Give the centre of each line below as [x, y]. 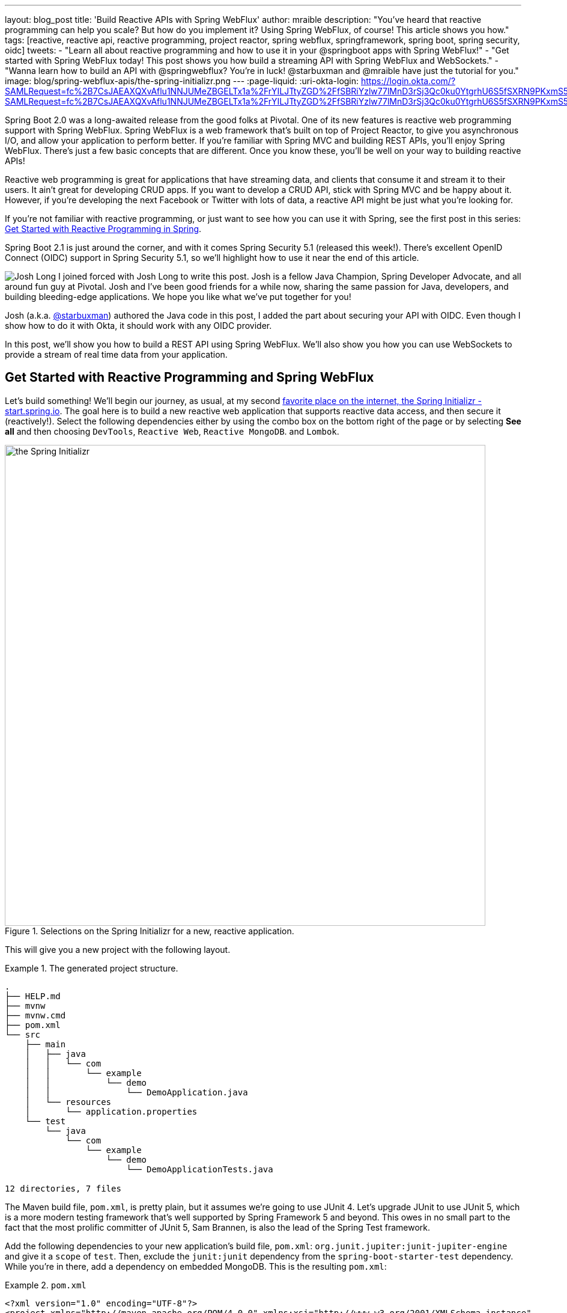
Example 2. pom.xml [46, 1285]
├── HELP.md [33, 996]
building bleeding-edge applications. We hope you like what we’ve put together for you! [178, 297]
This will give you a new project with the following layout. [118, 949]
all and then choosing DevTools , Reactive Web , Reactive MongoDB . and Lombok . [172, 431]
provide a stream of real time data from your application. [116, 354]
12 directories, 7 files [63, 1188]
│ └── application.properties [111, 1111]
